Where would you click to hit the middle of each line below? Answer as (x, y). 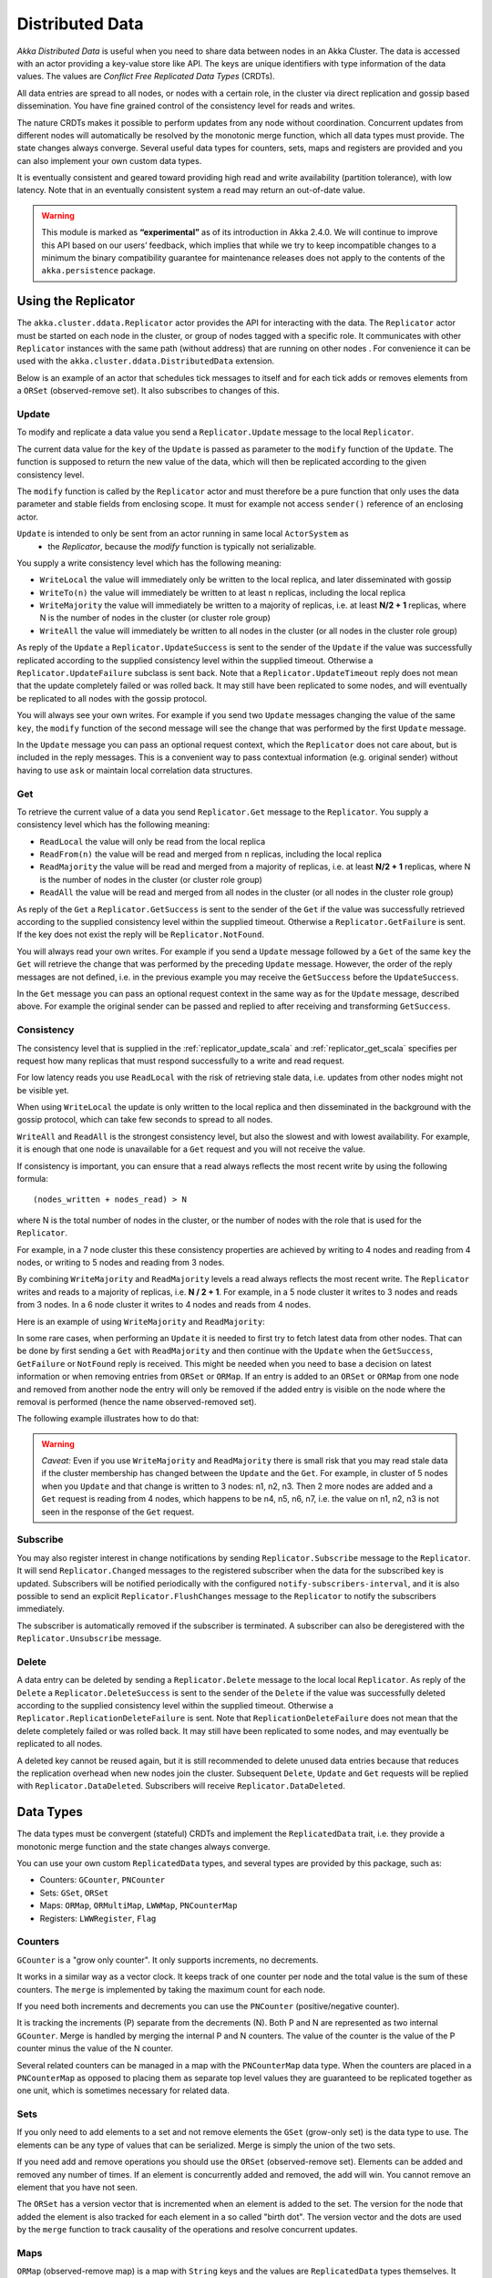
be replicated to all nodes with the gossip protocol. (112, 698)
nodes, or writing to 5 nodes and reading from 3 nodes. (121, 1262)
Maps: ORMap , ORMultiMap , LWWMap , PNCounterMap (138, 1905)
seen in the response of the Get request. (118, 1512)
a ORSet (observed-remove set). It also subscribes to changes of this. (148, 391)
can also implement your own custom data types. (109, 160)
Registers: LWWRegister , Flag (98, 1918)
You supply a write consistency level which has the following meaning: (149, 563)
